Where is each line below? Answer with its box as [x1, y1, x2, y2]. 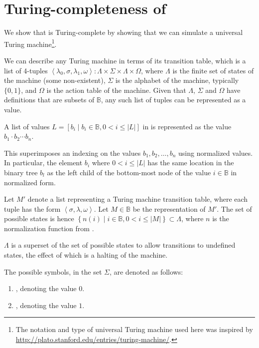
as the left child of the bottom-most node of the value [47, 167, 211, 177]
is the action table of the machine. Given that [46, 84, 186, 95]
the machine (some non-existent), [4, 75, 106, 85]
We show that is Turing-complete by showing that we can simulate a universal [4, 27, 243, 37]
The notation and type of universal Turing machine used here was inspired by [15, 324, 253, 335]
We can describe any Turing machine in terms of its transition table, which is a [4, 55, 246, 65]
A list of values [4, 121, 50, 131]
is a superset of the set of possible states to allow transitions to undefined [11, 240, 236, 250]
